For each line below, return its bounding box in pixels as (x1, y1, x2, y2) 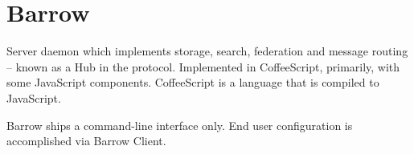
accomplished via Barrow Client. (6, 132, 166, 149)
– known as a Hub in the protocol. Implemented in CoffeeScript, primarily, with (6, 58, 400, 75)
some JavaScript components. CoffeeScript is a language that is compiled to (6, 74, 379, 91)
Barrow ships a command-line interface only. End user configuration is (6, 116, 353, 133)
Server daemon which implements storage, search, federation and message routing (6, 43, 408, 59)
